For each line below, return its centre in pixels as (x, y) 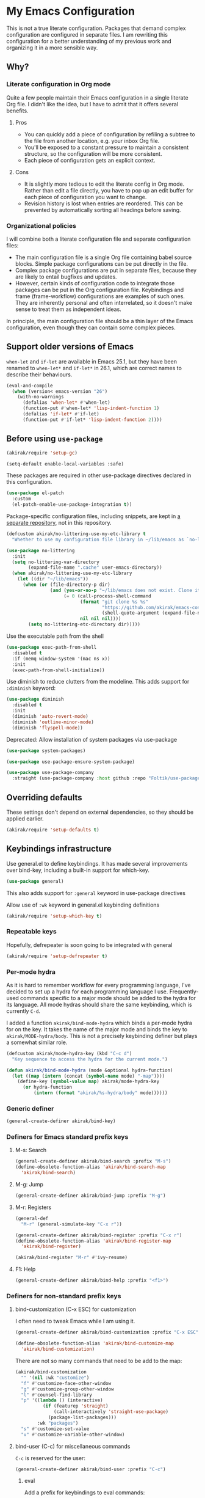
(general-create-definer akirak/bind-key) (61, 1121)
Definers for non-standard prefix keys (64, 1296)
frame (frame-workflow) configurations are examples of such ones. (100, 296)
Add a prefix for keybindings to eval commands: (85, 1493)
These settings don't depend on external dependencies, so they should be (100, 812)
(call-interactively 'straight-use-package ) (111, 1412)
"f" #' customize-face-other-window (66, 1383)
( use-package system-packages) (46, 751)
